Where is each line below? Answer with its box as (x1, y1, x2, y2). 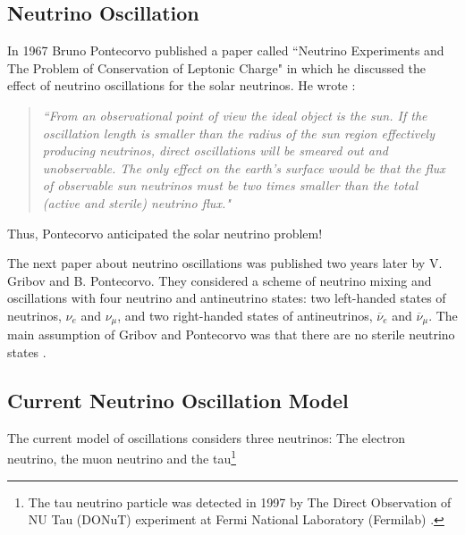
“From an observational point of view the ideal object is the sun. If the (42, 105, 427, 124)
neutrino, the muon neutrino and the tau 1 (7, 447, 237, 468)
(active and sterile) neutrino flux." (42, 193, 231, 212)
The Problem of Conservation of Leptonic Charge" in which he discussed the (7, 58, 427, 77)
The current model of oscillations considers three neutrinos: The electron (7, 428, 406, 447)
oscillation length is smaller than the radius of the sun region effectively (42, 123, 435, 142)
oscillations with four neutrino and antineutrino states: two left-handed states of (7, 288, 446, 307)
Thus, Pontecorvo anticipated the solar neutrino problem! (7, 223, 323, 242)
